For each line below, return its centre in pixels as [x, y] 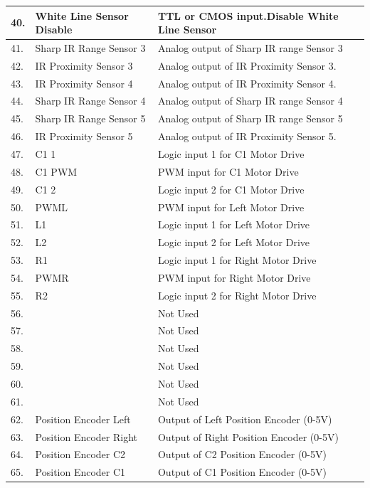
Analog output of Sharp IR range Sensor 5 [250, 118]
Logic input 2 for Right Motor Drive [237, 295]
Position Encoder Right [86, 436]
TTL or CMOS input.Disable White [248, 15]
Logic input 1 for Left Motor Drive [234, 224]
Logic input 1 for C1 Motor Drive [231, 154]
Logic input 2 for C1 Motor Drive [231, 189]
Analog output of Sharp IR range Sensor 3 [250, 47]
